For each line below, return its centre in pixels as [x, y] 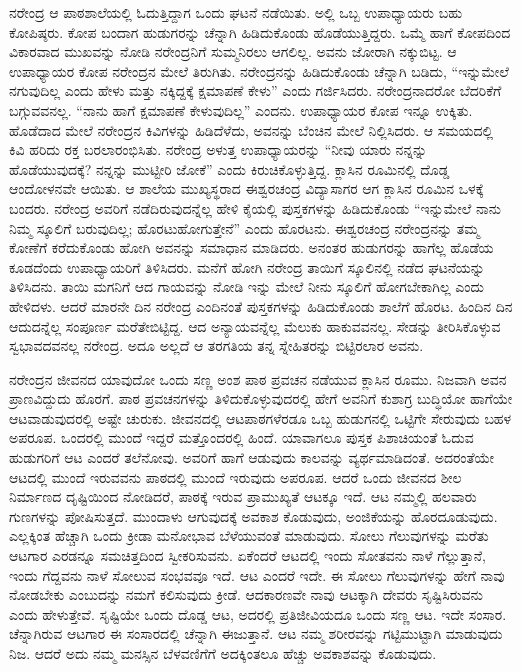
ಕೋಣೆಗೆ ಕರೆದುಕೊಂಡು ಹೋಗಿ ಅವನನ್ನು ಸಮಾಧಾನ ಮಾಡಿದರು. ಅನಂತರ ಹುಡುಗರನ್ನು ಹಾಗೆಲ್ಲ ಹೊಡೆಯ [251, 247]
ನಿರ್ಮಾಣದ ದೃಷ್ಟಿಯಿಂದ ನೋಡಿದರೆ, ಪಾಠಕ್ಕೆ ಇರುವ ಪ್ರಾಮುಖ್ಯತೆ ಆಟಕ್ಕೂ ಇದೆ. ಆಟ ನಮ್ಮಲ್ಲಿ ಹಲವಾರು [243, 496]
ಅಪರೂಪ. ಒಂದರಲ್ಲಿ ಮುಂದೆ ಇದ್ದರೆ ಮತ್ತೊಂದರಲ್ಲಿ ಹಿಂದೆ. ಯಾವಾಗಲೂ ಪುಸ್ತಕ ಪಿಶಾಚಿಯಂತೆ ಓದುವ [241, 437]
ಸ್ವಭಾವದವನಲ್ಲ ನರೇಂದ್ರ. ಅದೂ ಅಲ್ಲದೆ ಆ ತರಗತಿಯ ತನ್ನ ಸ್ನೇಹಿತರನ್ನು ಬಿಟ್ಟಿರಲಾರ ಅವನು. [216, 345]
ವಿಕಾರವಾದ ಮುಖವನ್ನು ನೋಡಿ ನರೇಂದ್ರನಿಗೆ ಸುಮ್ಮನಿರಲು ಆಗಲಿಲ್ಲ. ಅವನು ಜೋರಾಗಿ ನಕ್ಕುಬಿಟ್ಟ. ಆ [233, 51]
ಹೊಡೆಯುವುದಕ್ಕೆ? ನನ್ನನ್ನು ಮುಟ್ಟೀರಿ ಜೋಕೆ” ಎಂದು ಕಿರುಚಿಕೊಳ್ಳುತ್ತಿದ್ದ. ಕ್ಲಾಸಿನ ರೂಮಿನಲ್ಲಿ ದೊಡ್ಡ [229, 168]
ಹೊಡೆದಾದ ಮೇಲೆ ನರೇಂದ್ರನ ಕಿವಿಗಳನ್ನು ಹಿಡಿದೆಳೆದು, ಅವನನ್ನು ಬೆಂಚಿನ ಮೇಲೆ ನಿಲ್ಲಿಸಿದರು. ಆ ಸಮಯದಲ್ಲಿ [251, 129]
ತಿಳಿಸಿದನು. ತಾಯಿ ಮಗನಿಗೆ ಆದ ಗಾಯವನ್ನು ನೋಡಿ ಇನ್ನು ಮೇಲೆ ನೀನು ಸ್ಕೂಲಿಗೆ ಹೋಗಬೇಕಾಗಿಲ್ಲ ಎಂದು [247, 286]
